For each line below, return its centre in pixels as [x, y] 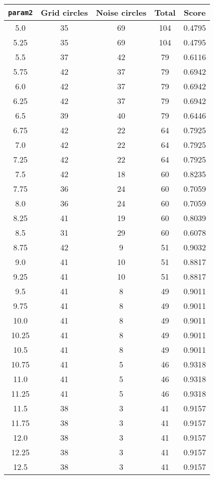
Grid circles [64, 12]
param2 [21, 12]
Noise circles [121, 12]
